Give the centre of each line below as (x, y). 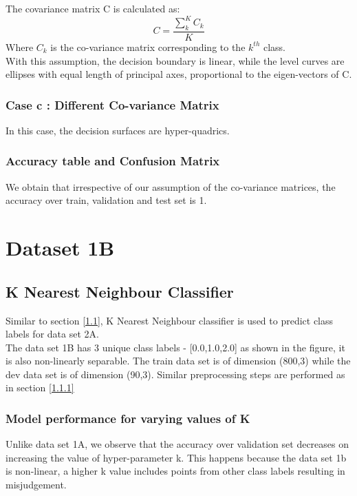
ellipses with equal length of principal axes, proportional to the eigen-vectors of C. (179, 74)
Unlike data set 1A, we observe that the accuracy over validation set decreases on (177, 444)
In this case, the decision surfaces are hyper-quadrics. (118, 130)
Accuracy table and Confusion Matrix (113, 161)
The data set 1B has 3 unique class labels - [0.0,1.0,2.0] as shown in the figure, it (175, 347)
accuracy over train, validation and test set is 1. (106, 200)
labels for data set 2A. (52, 334)
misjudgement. (36, 485)
